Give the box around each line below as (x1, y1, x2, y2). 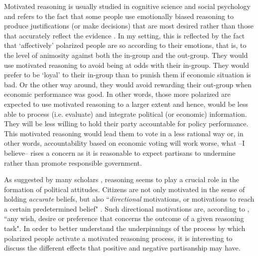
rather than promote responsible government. (4, 157, 142, 168)
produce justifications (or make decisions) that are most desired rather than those (4, 20, 254, 31)
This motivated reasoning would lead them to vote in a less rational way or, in (4, 128, 244, 138)
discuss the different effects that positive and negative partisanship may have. (4, 243, 241, 253)
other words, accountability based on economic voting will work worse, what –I (4, 138, 245, 148)
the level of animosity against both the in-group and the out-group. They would (4, 49, 248, 60)
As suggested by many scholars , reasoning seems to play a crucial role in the (4, 174, 240, 185)
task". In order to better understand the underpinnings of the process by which (4, 223, 246, 234)
